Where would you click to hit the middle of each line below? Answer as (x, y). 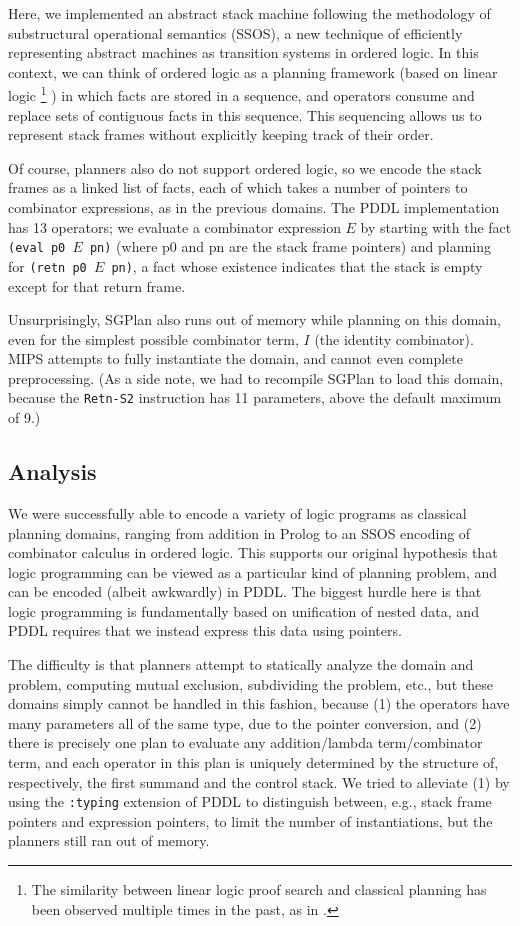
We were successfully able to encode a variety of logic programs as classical (237, 512)
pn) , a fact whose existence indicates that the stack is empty (297, 265)
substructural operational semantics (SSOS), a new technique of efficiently (235, 32)
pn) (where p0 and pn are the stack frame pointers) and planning (290, 246)
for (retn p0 (47, 265)
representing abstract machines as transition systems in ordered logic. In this (243, 52)
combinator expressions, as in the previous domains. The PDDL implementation (254, 207)
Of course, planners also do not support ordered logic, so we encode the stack (245, 167)
